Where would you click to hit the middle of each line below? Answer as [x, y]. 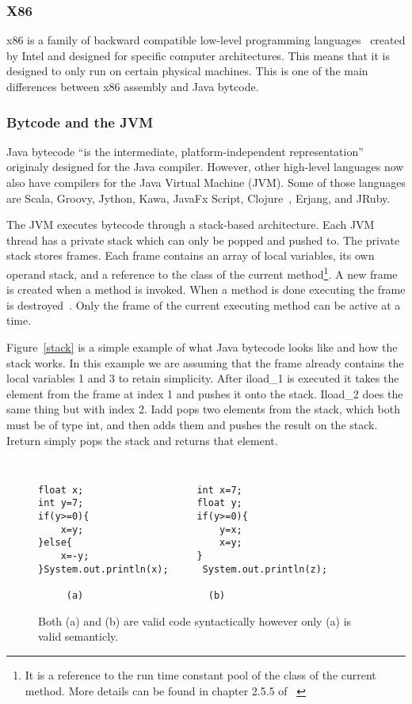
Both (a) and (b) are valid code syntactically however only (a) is [195, 620]
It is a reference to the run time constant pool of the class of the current [200, 674]
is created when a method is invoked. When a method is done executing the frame [206, 289]
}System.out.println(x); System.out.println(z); [183, 569]
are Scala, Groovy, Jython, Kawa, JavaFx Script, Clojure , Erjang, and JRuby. [198, 198]
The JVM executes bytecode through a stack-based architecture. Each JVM [191, 225]
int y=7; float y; [140, 503]
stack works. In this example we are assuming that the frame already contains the [205, 362]
